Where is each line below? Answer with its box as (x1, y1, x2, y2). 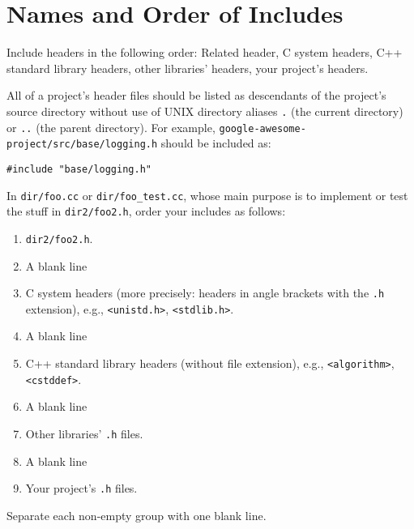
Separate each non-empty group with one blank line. (6, 506, 267, 523)
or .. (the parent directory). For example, (6, 118, 216, 135)
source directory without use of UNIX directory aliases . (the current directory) (6, 102, 403, 119)
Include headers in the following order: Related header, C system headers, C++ (6, 44, 403, 61)
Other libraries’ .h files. (25, 424, 143, 442)
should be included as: (160, 134, 271, 151)
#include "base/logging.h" (6, 163, 152, 175)
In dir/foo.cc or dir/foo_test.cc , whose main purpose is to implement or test (6, 186, 408, 203)
